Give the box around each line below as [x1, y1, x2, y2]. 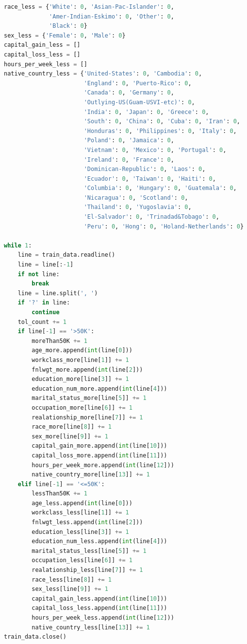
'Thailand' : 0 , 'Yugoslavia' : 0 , [83, 204, 192, 211]
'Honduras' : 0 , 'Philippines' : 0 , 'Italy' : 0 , [83, 127, 237, 134]
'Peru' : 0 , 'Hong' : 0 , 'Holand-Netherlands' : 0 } [83, 223, 244, 230]
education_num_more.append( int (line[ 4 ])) [32, 385, 167, 392]
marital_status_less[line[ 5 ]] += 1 [32, 547, 147, 554]
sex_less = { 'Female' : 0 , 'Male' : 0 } [4, 32, 126, 39]
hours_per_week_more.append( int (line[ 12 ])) [32, 461, 174, 469]
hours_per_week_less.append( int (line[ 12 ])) [32, 614, 174, 621]
